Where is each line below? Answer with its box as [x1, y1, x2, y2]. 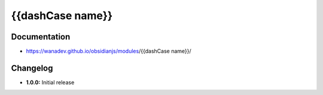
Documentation [11, 32, 71, 42]
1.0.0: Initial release [26, 78, 75, 86]
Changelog [11, 63, 53, 73]
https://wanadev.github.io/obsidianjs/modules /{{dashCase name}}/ [26, 48, 191, 55]
